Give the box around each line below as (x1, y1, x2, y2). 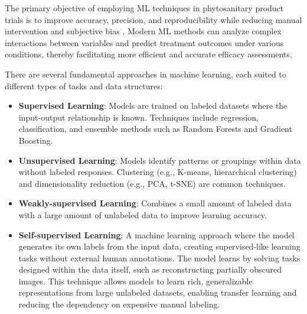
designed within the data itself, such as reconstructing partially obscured (18, 263, 282, 276)
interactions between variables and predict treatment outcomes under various (5, 36, 284, 48)
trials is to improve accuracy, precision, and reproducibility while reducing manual (5, 13, 302, 25)
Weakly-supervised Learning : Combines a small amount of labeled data (18, 197, 292, 209)
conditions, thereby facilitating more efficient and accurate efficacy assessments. (5, 48, 292, 60)
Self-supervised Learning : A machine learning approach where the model (18, 228, 295, 241)
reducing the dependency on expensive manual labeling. (18, 298, 220, 310)
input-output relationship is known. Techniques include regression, (18, 111, 259, 123)
